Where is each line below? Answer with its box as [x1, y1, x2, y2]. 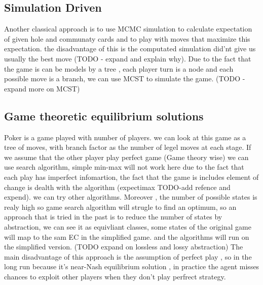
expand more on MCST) [4, 83, 80, 93]
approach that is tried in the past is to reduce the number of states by [4, 211, 222, 222]
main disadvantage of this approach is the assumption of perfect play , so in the [4, 251, 252, 262]
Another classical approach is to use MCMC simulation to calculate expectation [4, 23, 252, 34]
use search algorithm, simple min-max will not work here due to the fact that [4, 162, 244, 172]
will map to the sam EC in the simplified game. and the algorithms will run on [4, 231, 249, 242]
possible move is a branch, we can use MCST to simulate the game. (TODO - [4, 73, 245, 84]
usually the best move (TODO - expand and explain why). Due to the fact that [4, 53, 251, 64]
